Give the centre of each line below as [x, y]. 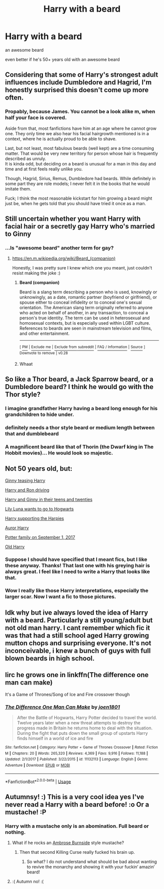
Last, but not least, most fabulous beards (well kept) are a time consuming [80, 148]
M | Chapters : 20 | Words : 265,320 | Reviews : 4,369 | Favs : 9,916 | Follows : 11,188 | [76, 753]
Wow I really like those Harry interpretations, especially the [77, 591]
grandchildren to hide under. [40, 414]
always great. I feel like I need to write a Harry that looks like [78, 571]
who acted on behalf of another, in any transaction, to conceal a [84, 313]
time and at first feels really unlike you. [44, 169]
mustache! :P [26, 812]
